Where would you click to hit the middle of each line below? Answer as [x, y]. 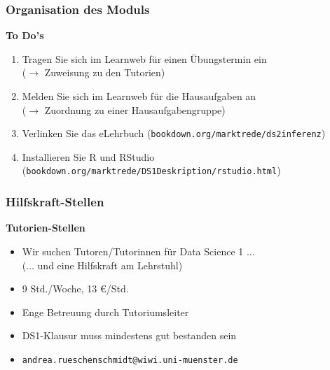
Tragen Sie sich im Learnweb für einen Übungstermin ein [144, 58]
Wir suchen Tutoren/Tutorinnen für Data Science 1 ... [138, 251]
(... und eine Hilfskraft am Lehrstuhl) [102, 265]
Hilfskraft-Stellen [55, 202]
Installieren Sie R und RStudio [88, 156]
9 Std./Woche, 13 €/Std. [75, 289]
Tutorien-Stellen [46, 228]
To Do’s [25, 35]
